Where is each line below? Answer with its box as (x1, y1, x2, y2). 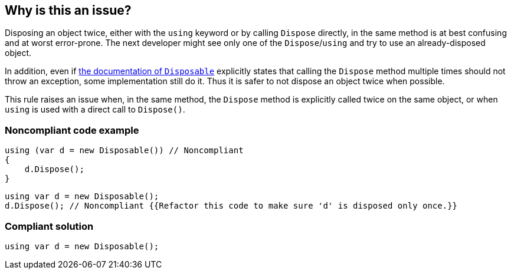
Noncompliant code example (5, 124, 139, 136)
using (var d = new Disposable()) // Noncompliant (5, 146, 244, 156)
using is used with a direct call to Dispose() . (5, 104, 185, 115)
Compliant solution (5, 220, 94, 232)
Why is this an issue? (5, 3, 132, 18)
